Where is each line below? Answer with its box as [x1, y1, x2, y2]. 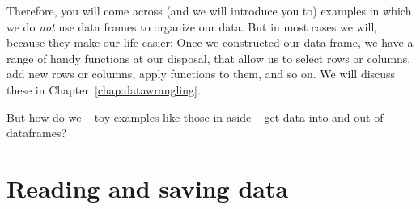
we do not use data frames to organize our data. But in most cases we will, [6, 18, 378, 35]
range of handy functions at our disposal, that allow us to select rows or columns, [6, 49, 411, 66]
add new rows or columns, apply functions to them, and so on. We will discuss [6, 65, 396, 82]
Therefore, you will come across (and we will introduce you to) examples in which [6, 2, 412, 19]
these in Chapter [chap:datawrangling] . [6, 81, 201, 98]
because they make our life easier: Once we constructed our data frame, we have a [6, 34, 414, 51]
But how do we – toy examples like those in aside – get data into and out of [6, 108, 384, 125]
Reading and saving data [6, 171, 289, 204]
